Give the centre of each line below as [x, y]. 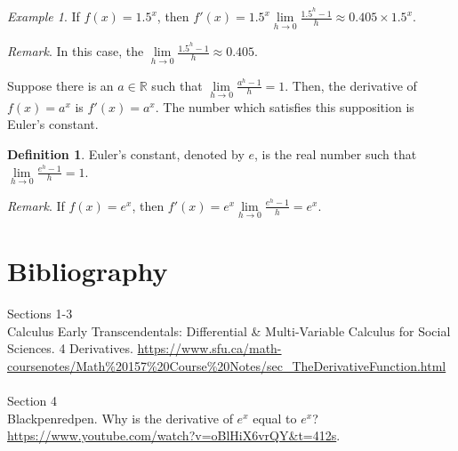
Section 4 [32, 401]
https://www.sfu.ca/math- [209, 348]
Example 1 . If [44, 16]
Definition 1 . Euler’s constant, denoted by [126, 154]
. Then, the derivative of [351, 85]
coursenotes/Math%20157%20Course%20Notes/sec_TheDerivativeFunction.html [227, 365]
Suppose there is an [60, 85]
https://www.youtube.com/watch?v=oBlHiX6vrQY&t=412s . [174, 435]
